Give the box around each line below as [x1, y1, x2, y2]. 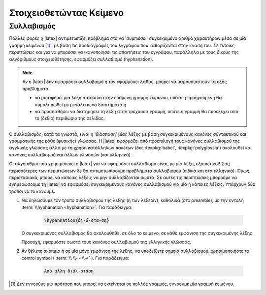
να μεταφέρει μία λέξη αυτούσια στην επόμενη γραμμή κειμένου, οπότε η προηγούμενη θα [34, 95, 222, 101]
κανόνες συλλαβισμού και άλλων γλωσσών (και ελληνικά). [9, 151, 132, 157]
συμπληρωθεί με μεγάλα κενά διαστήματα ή [34, 101, 127, 108]
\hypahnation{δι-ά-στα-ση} [44, 217, 109, 223]
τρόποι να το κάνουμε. [9, 188, 56, 194]
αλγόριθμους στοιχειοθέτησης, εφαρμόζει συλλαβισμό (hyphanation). [9, 56, 154, 62]
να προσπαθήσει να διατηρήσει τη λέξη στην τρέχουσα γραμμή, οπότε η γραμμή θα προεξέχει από [34, 108, 238, 114]
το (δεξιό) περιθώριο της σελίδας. [34, 116, 105, 121]
